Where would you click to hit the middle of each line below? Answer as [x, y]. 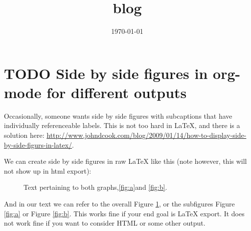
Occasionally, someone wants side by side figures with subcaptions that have [118, 115]
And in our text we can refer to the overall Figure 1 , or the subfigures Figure [119, 204]
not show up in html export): [48, 170]
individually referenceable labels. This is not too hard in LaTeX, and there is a [122, 125]
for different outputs [117, 92]
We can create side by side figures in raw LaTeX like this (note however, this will [125, 161]
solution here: [24, 135]
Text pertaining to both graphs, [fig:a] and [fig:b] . [95, 187]
